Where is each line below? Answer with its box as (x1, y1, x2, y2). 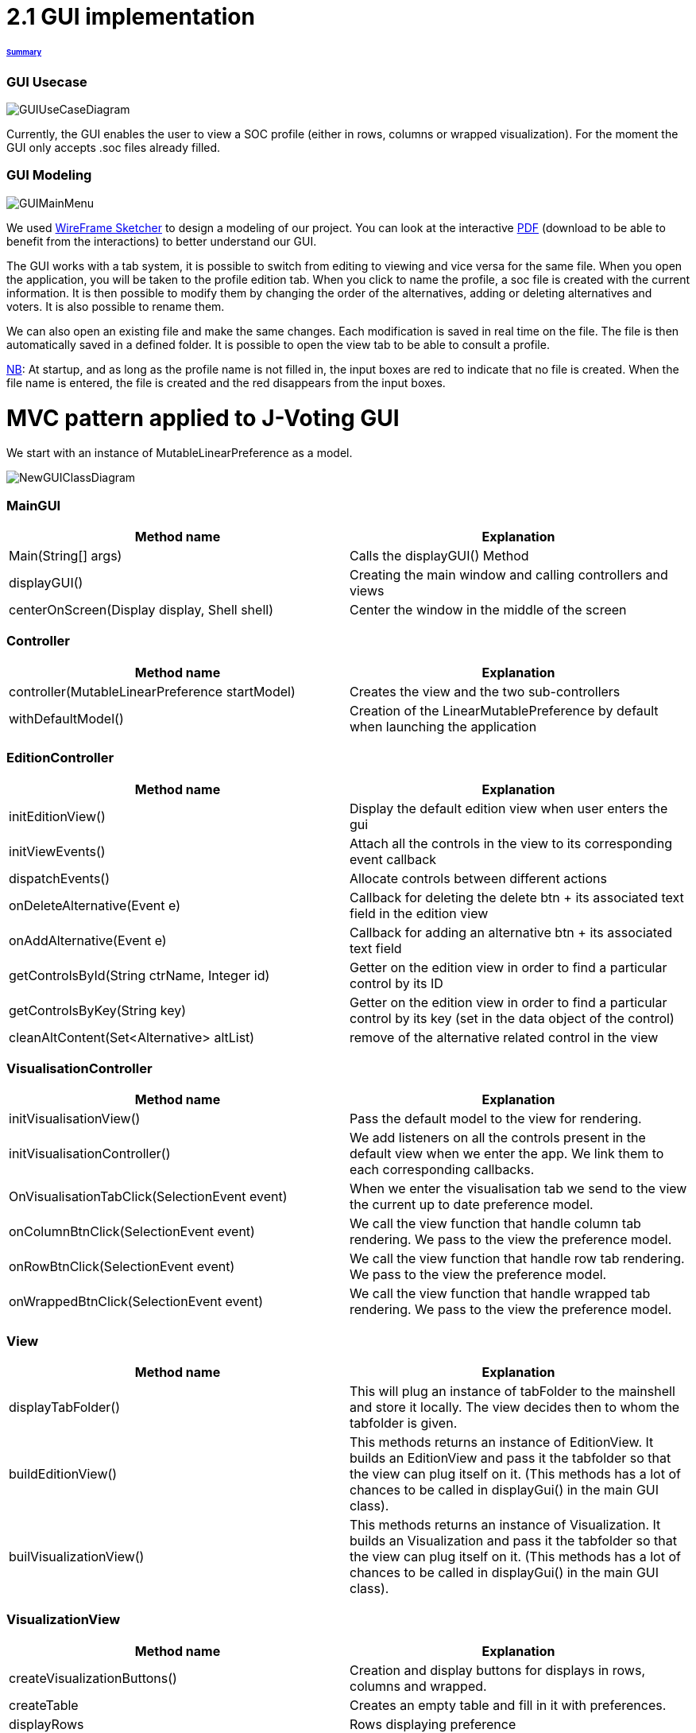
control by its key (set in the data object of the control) (350, 1010, 675, 1026)
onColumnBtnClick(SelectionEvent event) (9, 1223, 255, 1240)
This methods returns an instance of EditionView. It (350, 1434, 654, 1451)
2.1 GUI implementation (6, 3, 255, 30)
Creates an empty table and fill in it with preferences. (350, 1696, 667, 1713)
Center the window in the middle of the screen (350, 602, 627, 618)
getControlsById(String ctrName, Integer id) (9, 967, 270, 983)
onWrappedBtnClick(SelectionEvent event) (9, 1293, 263, 1310)
